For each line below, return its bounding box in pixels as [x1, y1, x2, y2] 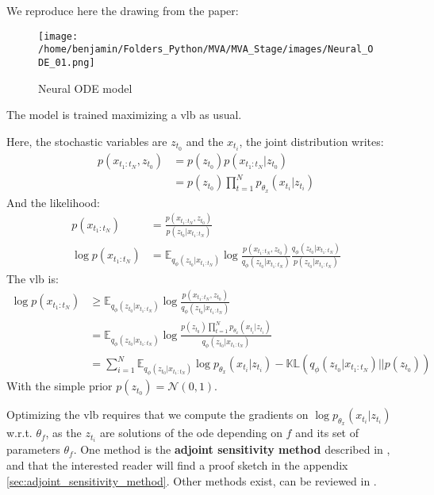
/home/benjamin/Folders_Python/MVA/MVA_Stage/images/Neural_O [38, 44, 374, 56]
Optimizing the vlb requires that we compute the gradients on [6, 406, 309, 423]
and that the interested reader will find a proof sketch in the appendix [6, 456, 348, 473]
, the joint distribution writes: [239, 132, 384, 149]
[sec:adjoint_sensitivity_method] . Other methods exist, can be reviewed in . [6, 472, 377, 489]
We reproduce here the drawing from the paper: [6, 2, 239, 18]
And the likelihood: [6, 194, 100, 210]
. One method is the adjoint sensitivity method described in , [73, 441, 390, 458]
